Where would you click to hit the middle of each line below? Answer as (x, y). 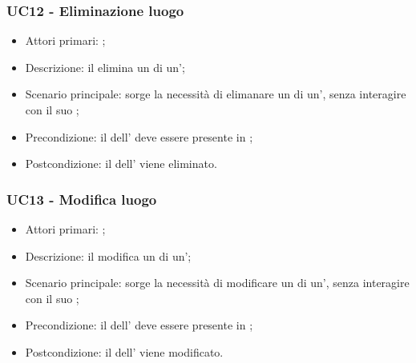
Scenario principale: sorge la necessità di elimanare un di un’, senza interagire (216, 94)
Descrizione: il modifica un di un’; (108, 255)
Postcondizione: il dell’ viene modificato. (124, 351)
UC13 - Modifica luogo (82, 199)
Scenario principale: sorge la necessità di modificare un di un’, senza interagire (217, 283)
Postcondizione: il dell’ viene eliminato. (121, 164)
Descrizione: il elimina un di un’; (105, 67)
